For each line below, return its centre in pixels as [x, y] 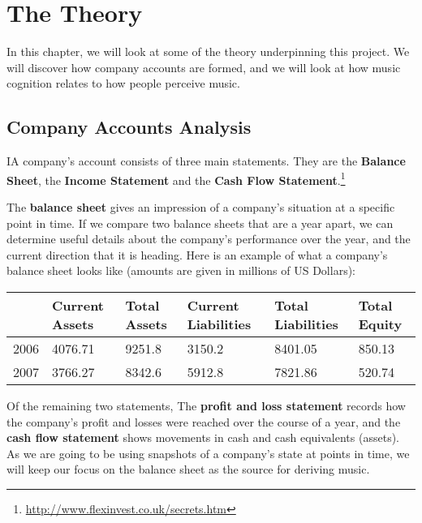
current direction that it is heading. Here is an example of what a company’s [197, 254]
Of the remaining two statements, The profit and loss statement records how [206, 405]
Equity [380, 324]
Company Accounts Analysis [129, 127]
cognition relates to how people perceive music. [123, 83]
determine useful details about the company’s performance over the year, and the [209, 239]
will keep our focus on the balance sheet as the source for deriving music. [188, 469]
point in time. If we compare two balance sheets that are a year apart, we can [200, 223]
